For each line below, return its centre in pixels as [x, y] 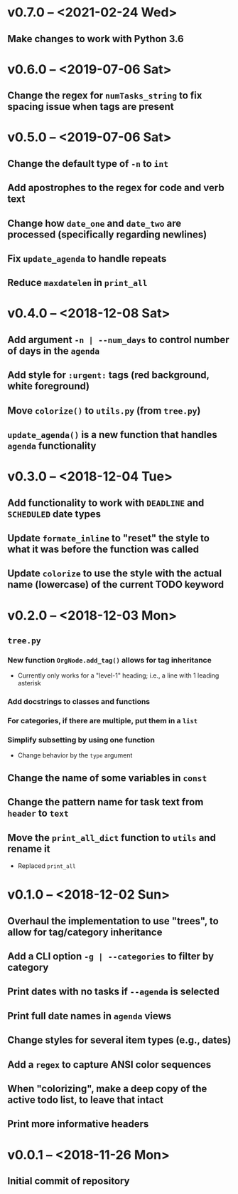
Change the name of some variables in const [107, 778]
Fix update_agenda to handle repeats [87, 259]
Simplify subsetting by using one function [81, 740]
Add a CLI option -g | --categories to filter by [111, 956]
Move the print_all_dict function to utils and [112, 838]
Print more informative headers [78, 1124]
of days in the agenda [54, 351]
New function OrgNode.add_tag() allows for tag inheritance [109, 660]
